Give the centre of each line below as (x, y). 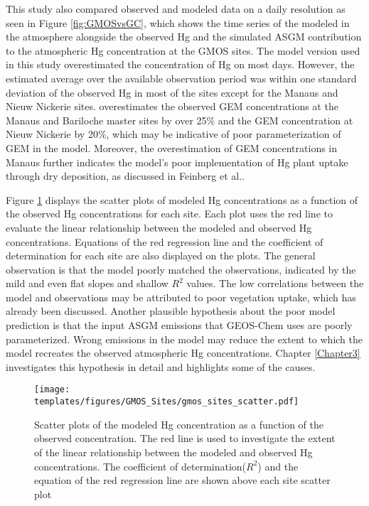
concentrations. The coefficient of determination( (140, 466)
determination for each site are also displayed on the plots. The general (161, 255)
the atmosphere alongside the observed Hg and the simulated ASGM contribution (184, 37)
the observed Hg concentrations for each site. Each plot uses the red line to (169, 214)
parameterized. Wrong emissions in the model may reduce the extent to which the (184, 339)
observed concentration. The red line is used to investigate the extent (185, 438)
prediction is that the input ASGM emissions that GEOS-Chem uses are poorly (179, 325)
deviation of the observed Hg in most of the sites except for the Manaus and (172, 92)
